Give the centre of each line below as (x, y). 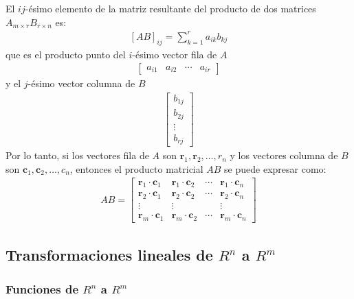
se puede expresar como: (275, 168)
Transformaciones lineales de (109, 255)
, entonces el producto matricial (136, 168)
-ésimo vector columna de (81, 83)
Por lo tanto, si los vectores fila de (77, 155)
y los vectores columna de (284, 155)
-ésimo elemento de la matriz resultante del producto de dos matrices (170, 8)
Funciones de (42, 288)
